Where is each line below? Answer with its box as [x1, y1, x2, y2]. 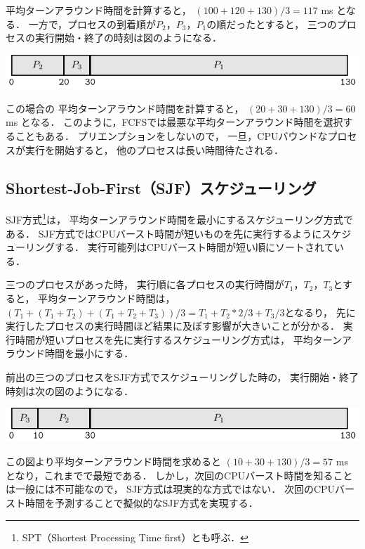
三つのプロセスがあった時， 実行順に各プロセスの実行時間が [6, 277, 284, 292]
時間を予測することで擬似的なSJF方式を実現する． [25, 496, 258, 510]
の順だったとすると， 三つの [206, 16, 337, 31]
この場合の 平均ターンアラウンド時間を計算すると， [6, 101, 244, 115]
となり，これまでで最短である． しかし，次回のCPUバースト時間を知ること [6, 467, 353, 482]
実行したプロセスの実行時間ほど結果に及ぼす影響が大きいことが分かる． [6, 318, 340, 333]
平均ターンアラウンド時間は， [38, 291, 175, 306]
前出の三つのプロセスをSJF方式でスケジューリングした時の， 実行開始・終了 [6, 370, 359, 385]
